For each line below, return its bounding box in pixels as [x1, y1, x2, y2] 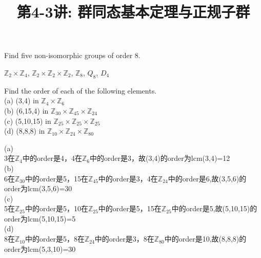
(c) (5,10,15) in [4, 115, 51, 126]
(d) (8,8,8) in [4, 125, 45, 136]
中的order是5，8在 [25, 233, 85, 244]
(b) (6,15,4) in [4, 105, 49, 116]
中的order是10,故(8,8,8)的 [164, 233, 247, 244]
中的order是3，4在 [98, 173, 158, 183]
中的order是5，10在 [25, 203, 88, 214]
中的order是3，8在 [94, 233, 154, 244]
